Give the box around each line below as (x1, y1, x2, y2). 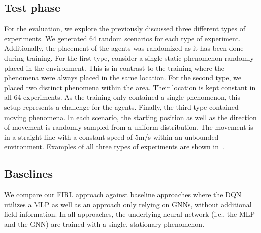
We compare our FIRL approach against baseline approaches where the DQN (4, 189, 242, 200)
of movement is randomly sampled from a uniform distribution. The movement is (4, 122, 253, 132)
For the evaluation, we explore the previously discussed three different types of (4, 23, 246, 34)
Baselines (4, 166, 53, 181)
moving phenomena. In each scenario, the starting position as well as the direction (4, 111, 257, 122)
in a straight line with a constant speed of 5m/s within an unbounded (4, 131, 219, 142)
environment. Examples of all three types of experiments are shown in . (4, 141, 224, 152)
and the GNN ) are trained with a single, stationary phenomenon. (4, 218, 205, 229)
